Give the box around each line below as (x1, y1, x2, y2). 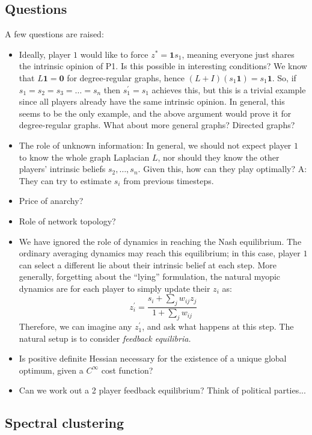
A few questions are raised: (5, 28, 104, 40)
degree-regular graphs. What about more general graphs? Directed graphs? (19, 119, 295, 131)
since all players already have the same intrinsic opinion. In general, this (19, 95, 285, 108)
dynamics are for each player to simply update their (19, 282, 210, 294)
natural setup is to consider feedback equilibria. (19, 332, 191, 344)
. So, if (272, 71, 296, 84)
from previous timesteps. (123, 174, 214, 187)
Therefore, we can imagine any (19, 320, 132, 333)
